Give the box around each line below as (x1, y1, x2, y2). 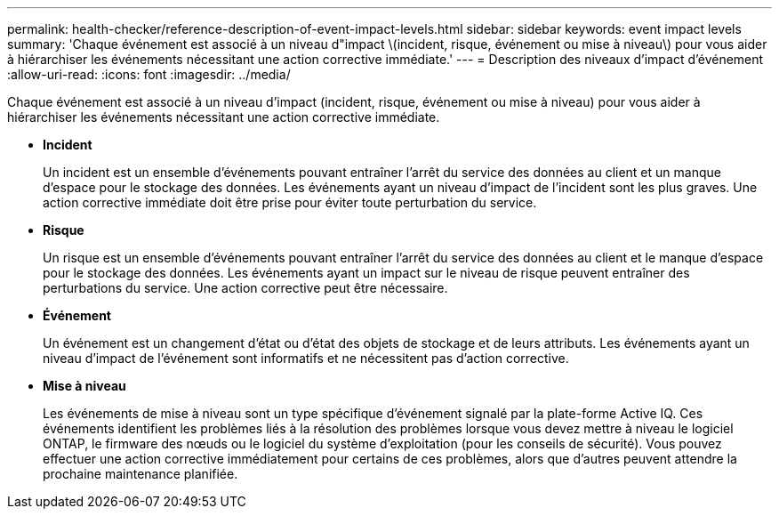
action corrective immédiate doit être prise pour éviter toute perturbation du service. (43, 195, 537, 210)
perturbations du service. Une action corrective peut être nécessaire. (43, 280, 448, 295)
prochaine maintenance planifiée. (43, 466, 238, 481)
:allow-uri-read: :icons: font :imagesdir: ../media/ (7, 67, 291, 82)
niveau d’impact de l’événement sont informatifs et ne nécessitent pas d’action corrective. (43, 351, 569, 366)
